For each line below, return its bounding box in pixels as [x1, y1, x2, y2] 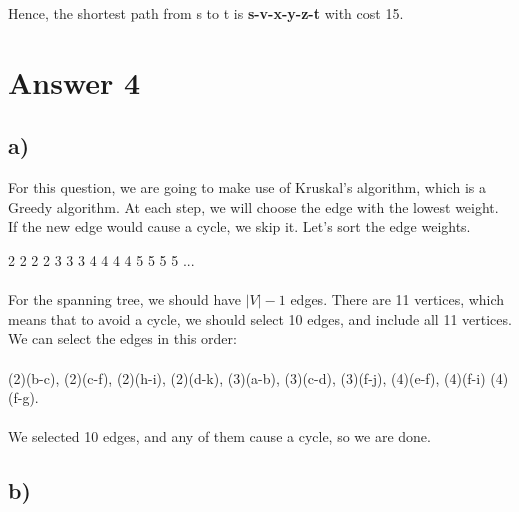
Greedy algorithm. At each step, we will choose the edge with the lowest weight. [8, 196, 499, 217]
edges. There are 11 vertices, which [290, 289, 505, 310]
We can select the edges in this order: [8, 328, 237, 349]
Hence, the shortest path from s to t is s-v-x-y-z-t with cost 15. [8, 3, 404, 23]
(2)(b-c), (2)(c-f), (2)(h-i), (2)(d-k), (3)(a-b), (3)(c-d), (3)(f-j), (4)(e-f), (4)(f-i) [8, 367, 486, 388]
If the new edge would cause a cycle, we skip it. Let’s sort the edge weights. [8, 216, 471, 237]
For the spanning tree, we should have [8, 289, 241, 310]
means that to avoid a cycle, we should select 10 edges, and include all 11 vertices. [8, 308, 512, 329]
